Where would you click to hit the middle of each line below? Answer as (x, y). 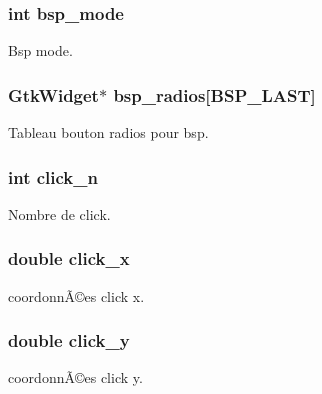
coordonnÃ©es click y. (75, 377)
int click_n (53, 176)
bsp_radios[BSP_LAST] (214, 94)
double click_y (69, 340)
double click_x (69, 258)
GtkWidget (53, 94)
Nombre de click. (59, 213)
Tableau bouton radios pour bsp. (108, 132)
